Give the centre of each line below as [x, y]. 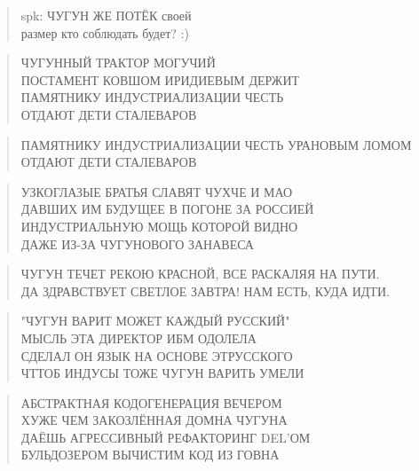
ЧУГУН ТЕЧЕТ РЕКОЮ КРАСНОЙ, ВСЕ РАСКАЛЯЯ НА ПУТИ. [200, 274]
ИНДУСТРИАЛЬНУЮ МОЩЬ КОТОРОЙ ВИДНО [159, 226]
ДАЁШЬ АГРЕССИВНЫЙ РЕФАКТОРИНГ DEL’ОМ [166, 437]
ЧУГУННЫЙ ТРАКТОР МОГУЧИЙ [118, 63]
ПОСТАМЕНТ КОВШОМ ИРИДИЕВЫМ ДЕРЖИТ [160, 79]
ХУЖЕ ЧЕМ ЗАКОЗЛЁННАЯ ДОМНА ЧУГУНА [154, 420]
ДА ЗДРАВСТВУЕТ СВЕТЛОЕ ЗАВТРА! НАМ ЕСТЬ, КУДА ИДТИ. [205, 290]
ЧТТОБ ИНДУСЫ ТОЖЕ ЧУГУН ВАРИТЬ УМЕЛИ [162, 373]
